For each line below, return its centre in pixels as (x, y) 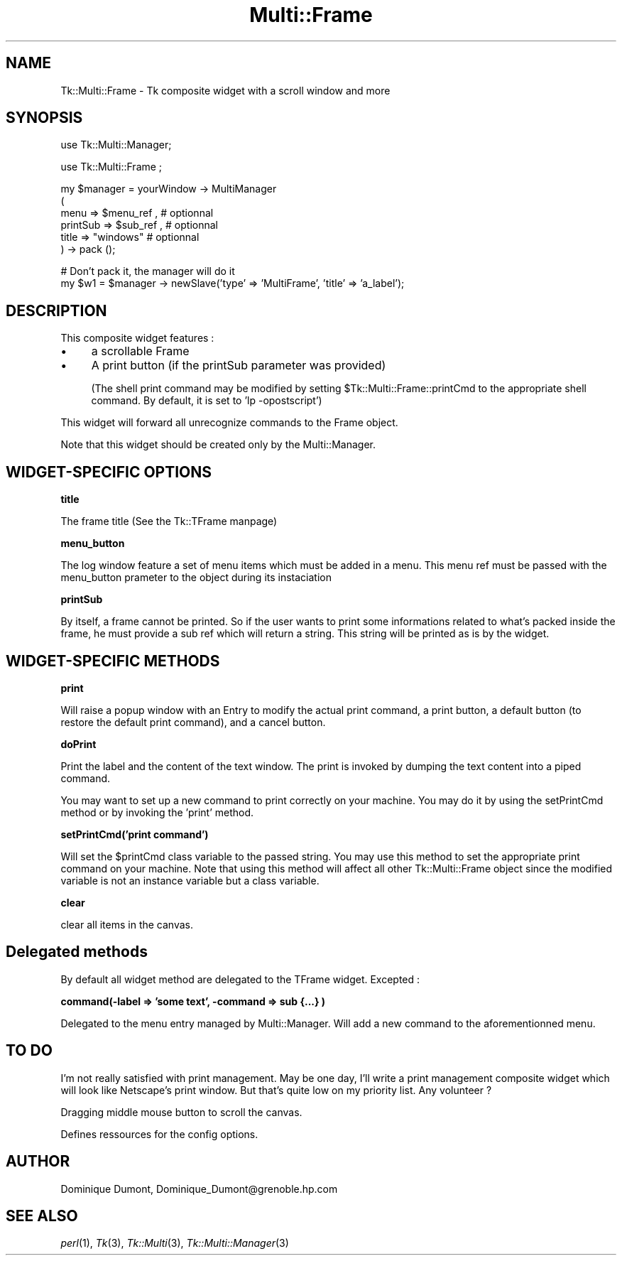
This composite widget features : (137, 338)
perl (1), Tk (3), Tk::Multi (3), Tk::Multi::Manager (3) (175, 1243)
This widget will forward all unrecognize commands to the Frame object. (229, 423)
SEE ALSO (42, 1216)
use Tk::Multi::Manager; (116, 145)
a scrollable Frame (140, 351)
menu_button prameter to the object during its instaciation (196, 578)
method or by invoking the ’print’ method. (157, 812)
